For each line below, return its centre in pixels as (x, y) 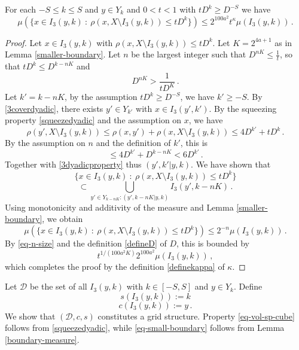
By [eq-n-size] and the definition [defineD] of (86, 243)
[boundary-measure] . (42, 340)
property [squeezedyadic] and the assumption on (93, 120)
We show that (30, 316)
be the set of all (58, 286)
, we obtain (62, 219)
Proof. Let (23, 42)
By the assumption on (45, 143)
